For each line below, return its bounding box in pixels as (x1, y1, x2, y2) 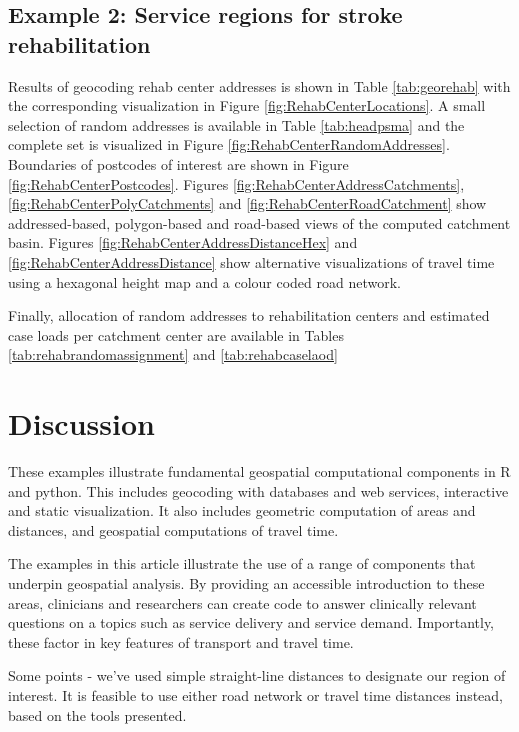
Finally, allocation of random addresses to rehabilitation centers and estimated (8, 305, 490, 326)
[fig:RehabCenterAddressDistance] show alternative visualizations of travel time (8, 251, 495, 272)
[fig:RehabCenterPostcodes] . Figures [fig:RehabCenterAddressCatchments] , (8, 173, 465, 194)
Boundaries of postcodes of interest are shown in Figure (8, 153, 349, 174)
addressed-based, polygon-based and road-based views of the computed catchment (8, 212, 511, 233)
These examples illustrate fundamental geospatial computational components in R (8, 461, 511, 482)
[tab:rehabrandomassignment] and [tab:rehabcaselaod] (8, 344, 338, 365)
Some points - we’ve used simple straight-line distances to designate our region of (8, 665, 506, 686)
